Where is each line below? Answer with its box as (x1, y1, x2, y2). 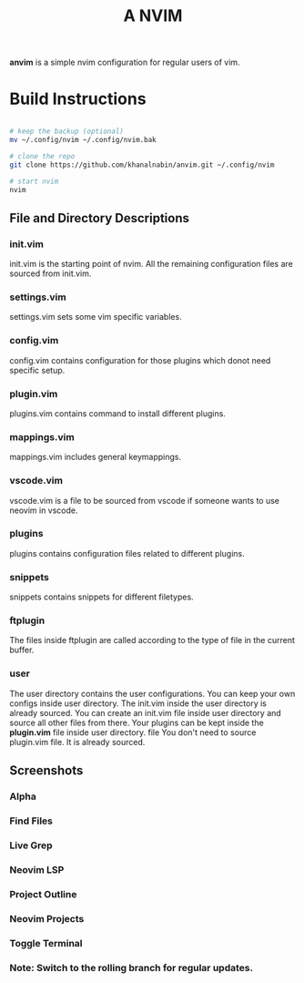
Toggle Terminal (9, 937, 84, 949)
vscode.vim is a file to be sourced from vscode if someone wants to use (9, 495, 280, 506)
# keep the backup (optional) (9, 127, 125, 137)
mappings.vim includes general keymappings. (9, 452, 182, 463)
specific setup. (9, 364, 66, 375)
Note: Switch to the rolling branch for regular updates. (9, 961, 253, 974)
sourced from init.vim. (9, 268, 92, 279)
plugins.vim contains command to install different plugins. (9, 407, 226, 419)
